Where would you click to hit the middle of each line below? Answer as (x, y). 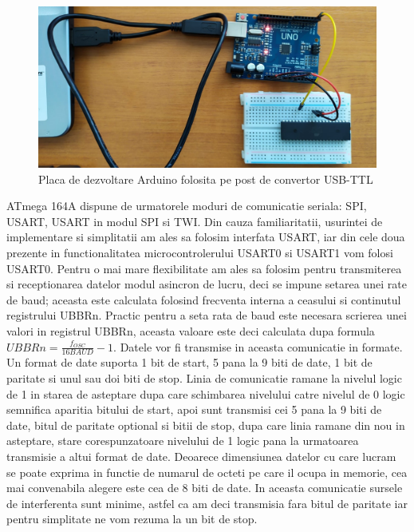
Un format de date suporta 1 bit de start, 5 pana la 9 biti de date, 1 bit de (189, 362)
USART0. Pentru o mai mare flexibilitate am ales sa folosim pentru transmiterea (204, 268)
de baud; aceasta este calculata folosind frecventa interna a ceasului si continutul (204, 299)
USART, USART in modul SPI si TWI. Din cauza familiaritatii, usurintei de (195, 221)
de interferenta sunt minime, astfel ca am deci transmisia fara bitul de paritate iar (207, 503)
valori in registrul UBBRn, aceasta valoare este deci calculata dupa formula (191, 331)
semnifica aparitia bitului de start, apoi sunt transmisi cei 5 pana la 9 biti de (194, 409)
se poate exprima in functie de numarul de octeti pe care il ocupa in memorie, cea (207, 472)
